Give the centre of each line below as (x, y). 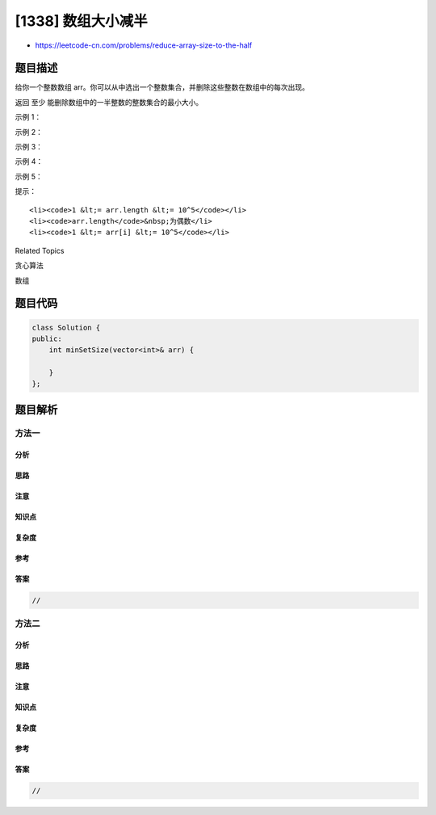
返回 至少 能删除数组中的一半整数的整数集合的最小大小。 (109, 102)
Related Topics (40, 250)
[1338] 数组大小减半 (82, 21)
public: (47, 338)
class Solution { (66, 328)
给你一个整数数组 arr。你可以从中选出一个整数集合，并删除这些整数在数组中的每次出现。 (162, 87)
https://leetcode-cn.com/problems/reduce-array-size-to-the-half (144, 45)
